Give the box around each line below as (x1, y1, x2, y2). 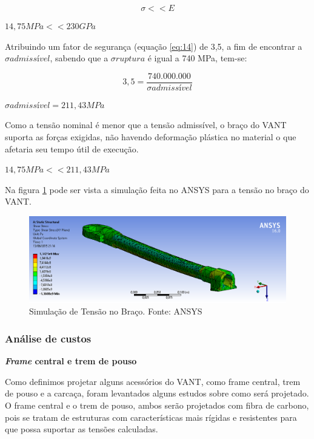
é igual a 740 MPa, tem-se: (147, 52, 247, 64)
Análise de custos (5, 330, 92, 345)
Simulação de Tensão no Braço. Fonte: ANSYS (29, 305, 202, 318)
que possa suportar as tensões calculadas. (5, 423, 158, 435)
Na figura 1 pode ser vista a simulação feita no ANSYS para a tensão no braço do (5, 183, 309, 196)
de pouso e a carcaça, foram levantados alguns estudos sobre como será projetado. (5, 387, 309, 400)
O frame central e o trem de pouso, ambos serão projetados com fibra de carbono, (5, 399, 309, 412)
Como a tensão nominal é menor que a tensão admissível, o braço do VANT (5, 118, 287, 131)
